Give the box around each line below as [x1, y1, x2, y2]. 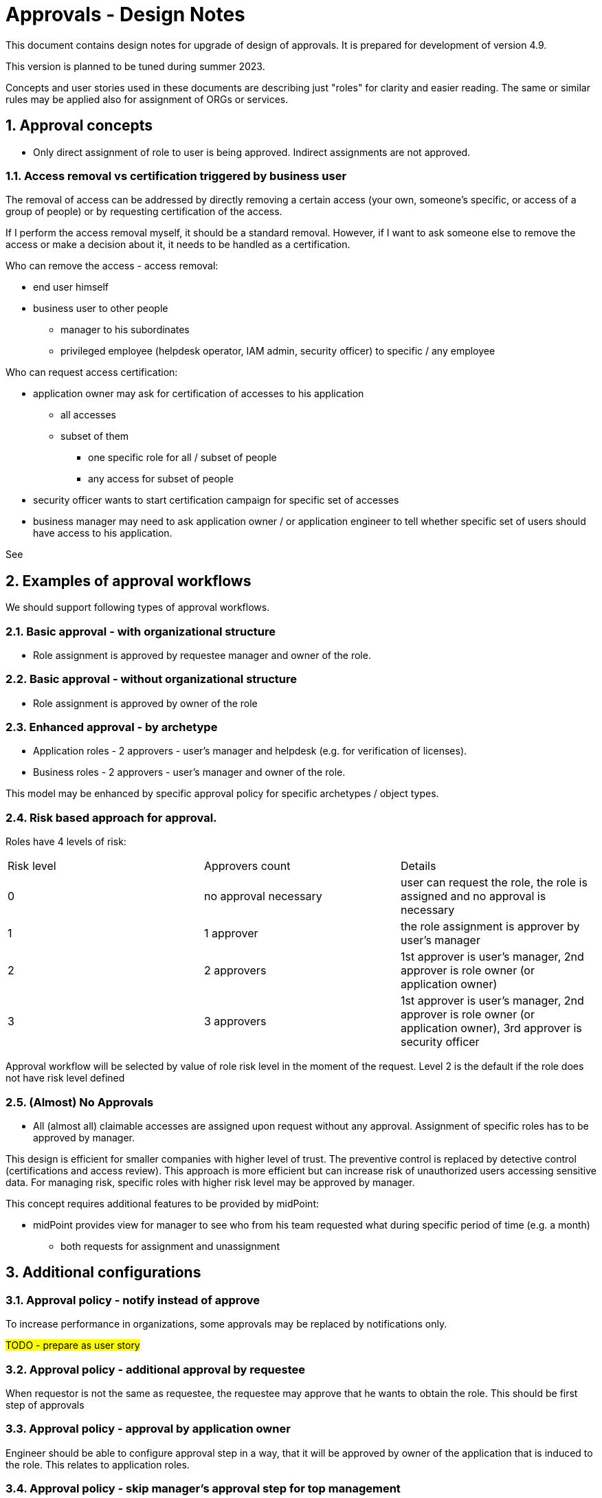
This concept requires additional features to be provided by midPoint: [5, 1197, 320, 1209]
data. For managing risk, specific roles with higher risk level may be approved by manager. [5, 1176, 415, 1188]
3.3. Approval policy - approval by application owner [5, 1422, 291, 1436]
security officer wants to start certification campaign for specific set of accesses [33, 494, 399, 506]
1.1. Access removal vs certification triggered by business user [5, 168, 347, 183]
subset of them [60, 430, 129, 443]
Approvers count [203, 859, 291, 873]
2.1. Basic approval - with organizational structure [5, 624, 276, 638]
